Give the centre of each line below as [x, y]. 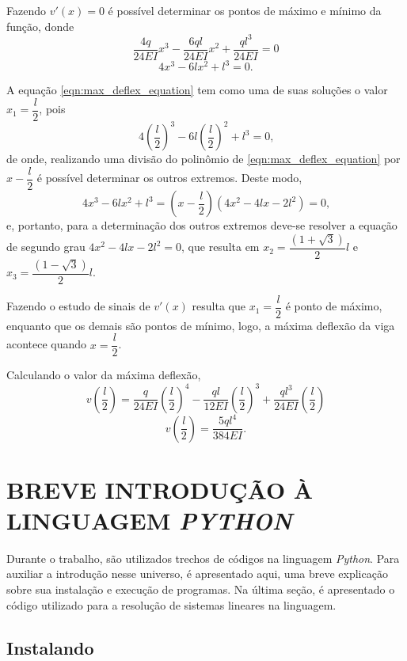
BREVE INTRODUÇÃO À [160, 489]
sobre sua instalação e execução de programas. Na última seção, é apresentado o [201, 589]
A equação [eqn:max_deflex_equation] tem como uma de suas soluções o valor [197, 90]
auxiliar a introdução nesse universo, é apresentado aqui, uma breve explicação [197, 574]
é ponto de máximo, [334, 306]
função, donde [40, 26]
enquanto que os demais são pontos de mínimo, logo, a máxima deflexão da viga [201, 325]
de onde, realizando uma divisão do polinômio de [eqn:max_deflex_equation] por [203, 159]
